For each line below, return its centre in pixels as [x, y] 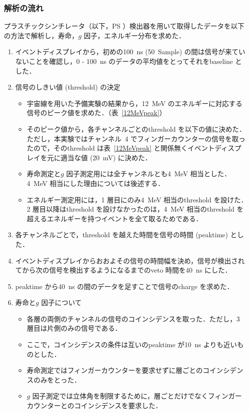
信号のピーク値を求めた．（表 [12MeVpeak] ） [96, 113]
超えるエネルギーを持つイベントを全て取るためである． [115, 218]
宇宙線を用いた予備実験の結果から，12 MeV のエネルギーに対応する [135, 103]
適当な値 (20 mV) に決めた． [106, 157]
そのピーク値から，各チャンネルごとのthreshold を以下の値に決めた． [136, 129]
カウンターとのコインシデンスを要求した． [95, 405]
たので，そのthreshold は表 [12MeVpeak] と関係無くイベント [121, 148]
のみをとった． [57, 379]
